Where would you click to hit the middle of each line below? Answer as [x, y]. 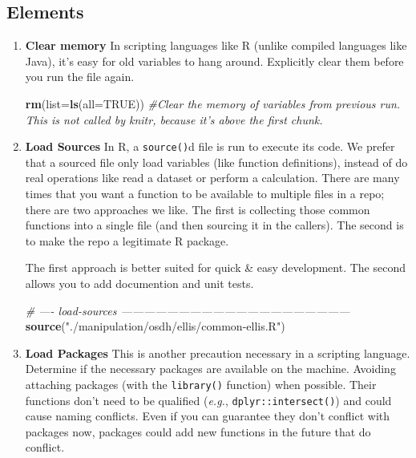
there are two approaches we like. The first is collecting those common [198, 209]
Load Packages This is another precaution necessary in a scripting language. [218, 353]
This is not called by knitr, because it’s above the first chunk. [174, 119]
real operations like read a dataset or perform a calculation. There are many [212, 178]
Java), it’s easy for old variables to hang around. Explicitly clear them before [214, 61]
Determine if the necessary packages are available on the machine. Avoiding [210, 369]
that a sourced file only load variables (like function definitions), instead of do [216, 162]
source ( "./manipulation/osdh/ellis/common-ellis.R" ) [155, 326]
